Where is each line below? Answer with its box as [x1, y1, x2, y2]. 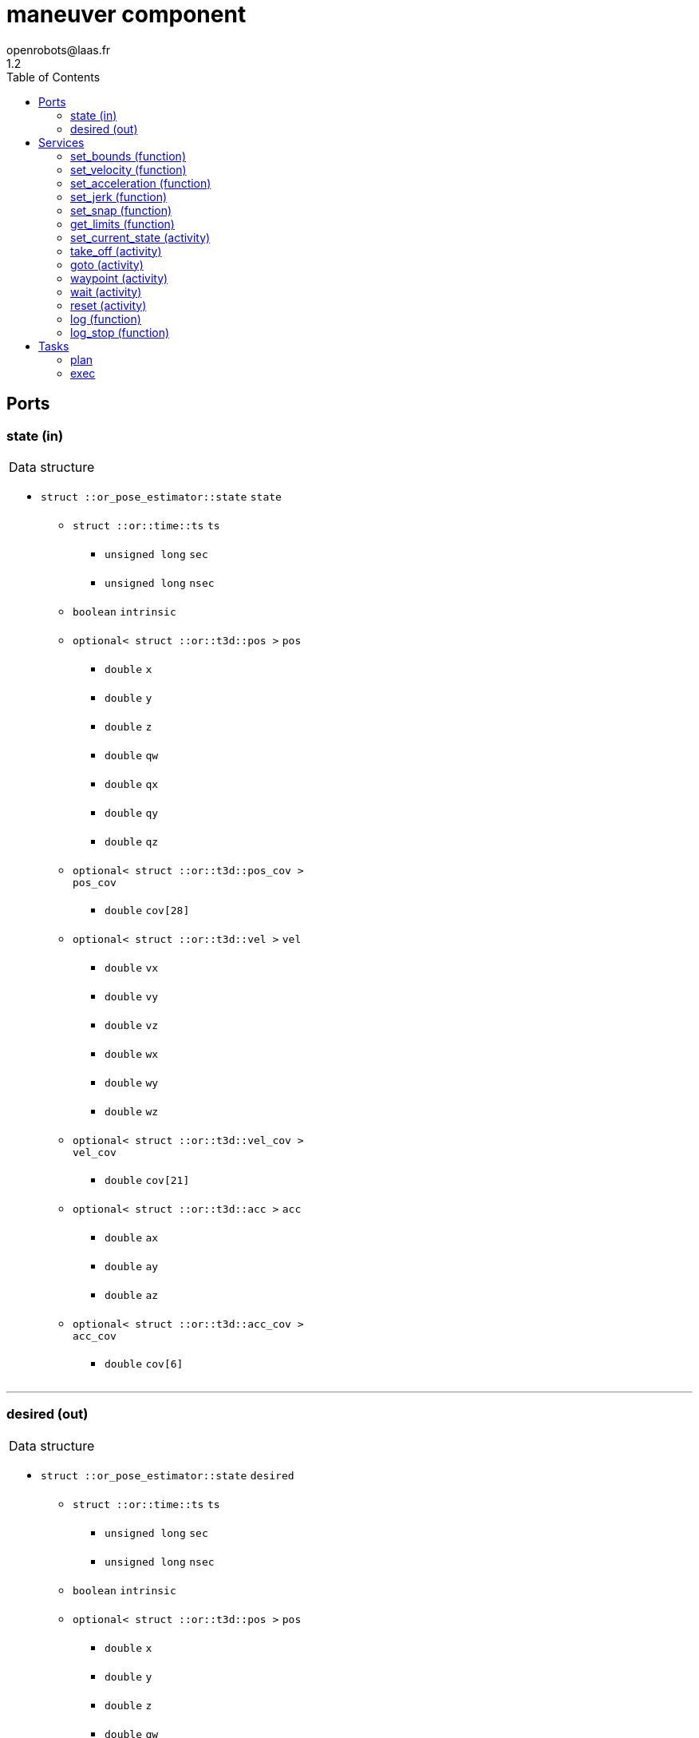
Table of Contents [6, 69, 101, 84]
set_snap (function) [70, 203, 172, 217]
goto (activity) [70, 257, 144, 271]
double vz [105, 1019, 159, 1031]
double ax [105, 1231, 159, 1244]
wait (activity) [70, 284, 142, 299]
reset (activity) [70, 298, 147, 312]
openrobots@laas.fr [6, 42, 111, 57]
